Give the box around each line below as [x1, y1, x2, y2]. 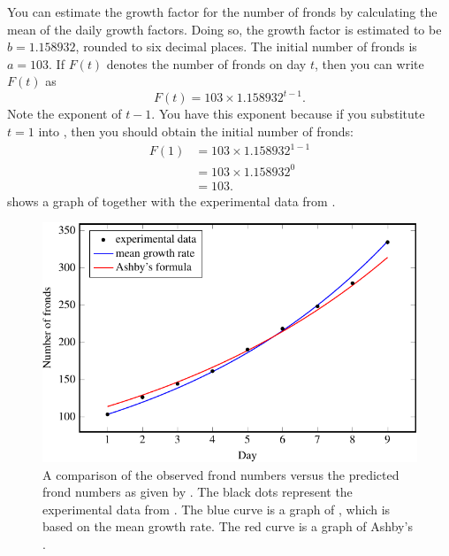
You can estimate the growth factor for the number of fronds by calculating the [7, 3, 438, 20]
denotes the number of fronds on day [106, 54, 307, 73]
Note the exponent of [7, 104, 122, 123]
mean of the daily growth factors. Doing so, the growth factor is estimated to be [7, 19, 442, 38]
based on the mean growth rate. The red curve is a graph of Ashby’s [42, 517, 413, 536]
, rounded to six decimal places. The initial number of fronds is [75, 37, 417, 56]
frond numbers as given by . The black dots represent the [42, 483, 353, 501]
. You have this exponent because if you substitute [151, 104, 425, 123]
